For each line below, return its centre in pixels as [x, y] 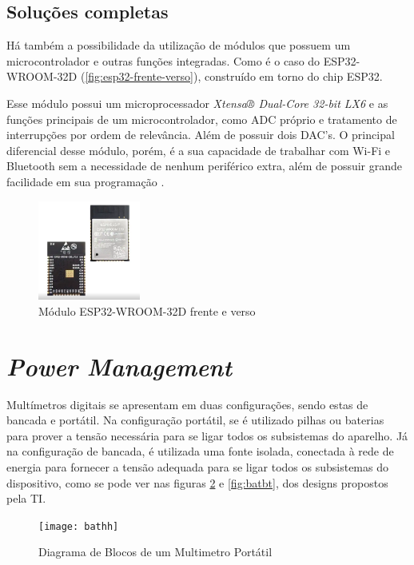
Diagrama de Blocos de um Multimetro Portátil [155, 552]
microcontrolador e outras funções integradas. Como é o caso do [163, 60]
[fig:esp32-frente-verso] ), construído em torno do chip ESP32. [234, 76]
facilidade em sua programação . [86, 181]
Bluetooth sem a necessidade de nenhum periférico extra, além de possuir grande [205, 166]
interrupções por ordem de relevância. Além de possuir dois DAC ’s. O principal [201, 135]
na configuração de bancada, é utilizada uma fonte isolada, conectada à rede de [200, 451]
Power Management [119, 366]
